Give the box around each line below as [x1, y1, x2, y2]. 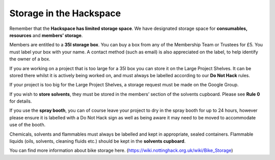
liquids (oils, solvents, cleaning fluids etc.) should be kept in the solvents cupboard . [9, 138, 186, 144]
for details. [9, 98, 32, 104]
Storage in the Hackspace [9, 8, 121, 19]
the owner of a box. [9, 56, 50, 62]
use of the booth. [9, 122, 46, 128]
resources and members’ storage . [9, 32, 83, 38]
